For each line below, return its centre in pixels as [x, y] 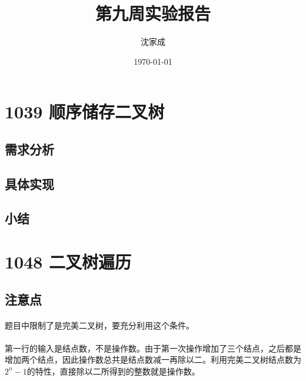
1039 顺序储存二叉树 [85, 112]
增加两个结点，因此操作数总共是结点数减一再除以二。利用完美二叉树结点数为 [153, 360]
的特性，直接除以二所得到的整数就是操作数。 [113, 371]
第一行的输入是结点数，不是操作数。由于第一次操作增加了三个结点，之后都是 [153, 348]
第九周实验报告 [153, 13]
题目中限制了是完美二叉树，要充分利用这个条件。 [99, 325]
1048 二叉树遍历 [68, 262]
